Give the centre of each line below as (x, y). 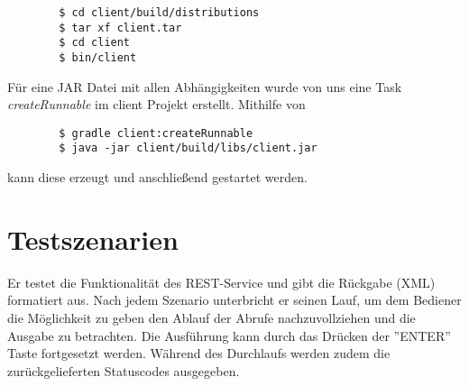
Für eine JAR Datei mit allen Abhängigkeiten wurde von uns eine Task (205, 86)
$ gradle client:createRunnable (156, 133)
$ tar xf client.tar (120, 28)
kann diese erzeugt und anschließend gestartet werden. (157, 177)
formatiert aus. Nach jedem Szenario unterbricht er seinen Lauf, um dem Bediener (234, 300)
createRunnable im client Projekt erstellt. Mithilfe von (156, 104)
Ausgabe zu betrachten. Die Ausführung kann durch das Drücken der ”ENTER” (229, 335)
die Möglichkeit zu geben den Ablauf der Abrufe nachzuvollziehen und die (212, 318)
